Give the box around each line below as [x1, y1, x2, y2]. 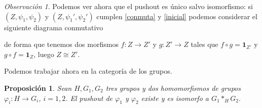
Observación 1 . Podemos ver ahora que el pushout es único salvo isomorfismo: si [4, 1, 253, 11]
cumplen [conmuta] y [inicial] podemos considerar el [96, 11, 257, 21]
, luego [33, 48, 54, 59]
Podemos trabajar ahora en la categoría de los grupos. [4, 66, 172, 76]
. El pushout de [65, 92, 113, 103]
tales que [191, 39, 218, 49]
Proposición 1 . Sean [4, 82, 72, 93]
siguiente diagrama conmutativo [4, 22, 103, 32]
